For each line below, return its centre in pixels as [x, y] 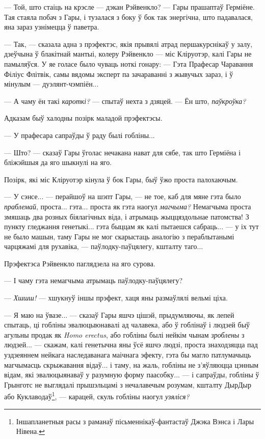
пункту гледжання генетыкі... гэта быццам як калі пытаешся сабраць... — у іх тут [131, 226]
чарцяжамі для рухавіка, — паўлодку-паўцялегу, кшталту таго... [104, 246]
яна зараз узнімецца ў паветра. [52, 27]
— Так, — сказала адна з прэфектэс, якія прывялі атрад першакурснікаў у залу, [128, 44]
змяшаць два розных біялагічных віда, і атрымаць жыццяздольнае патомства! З [127, 216]
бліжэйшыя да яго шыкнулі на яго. [58, 162]
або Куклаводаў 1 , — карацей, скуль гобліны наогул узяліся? [97, 396]
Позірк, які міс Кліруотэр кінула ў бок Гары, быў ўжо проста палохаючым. [121, 179]
